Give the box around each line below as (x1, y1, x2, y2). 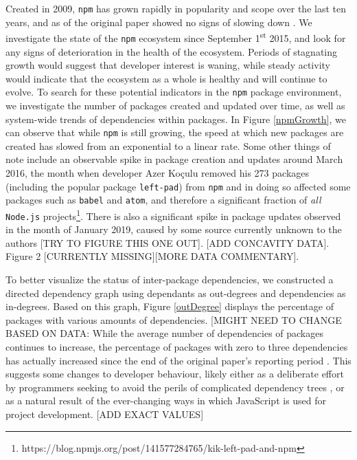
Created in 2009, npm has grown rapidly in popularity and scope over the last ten (5, 1, 346, 15)
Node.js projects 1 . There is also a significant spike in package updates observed (5, 206, 341, 223)
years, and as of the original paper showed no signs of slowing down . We (5, 14, 312, 29)
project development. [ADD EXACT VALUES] (5, 406, 204, 421)
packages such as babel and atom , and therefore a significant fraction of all (5, 193, 321, 207)
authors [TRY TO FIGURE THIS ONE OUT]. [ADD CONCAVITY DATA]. (5, 235, 330, 250)
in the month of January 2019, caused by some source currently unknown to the (5, 222, 342, 237)
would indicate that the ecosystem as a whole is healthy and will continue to (5, 71, 327, 85)
